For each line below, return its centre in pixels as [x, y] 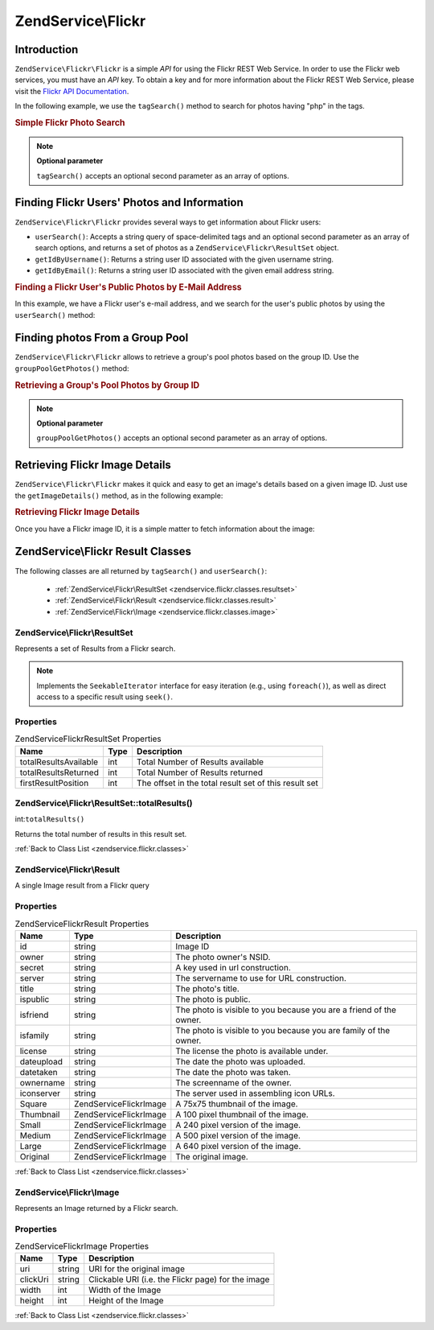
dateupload [41, 1061]
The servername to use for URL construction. [261, 978]
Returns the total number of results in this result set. [101, 834]
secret [32, 967]
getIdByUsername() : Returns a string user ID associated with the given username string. [184, 259]
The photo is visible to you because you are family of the [283, 1030]
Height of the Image [126, 1301]
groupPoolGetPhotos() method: [72, 368]
